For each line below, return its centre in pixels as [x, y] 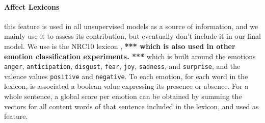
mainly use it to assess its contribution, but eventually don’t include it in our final [132, 36]
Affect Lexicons [32, 6]
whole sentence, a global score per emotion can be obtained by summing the [123, 96]
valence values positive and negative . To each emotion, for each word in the [126, 76]
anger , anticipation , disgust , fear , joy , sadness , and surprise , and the [122, 66]
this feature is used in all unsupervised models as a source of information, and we [131, 26]
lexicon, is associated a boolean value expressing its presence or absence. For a [126, 86]
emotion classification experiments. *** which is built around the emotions [130, 56]
